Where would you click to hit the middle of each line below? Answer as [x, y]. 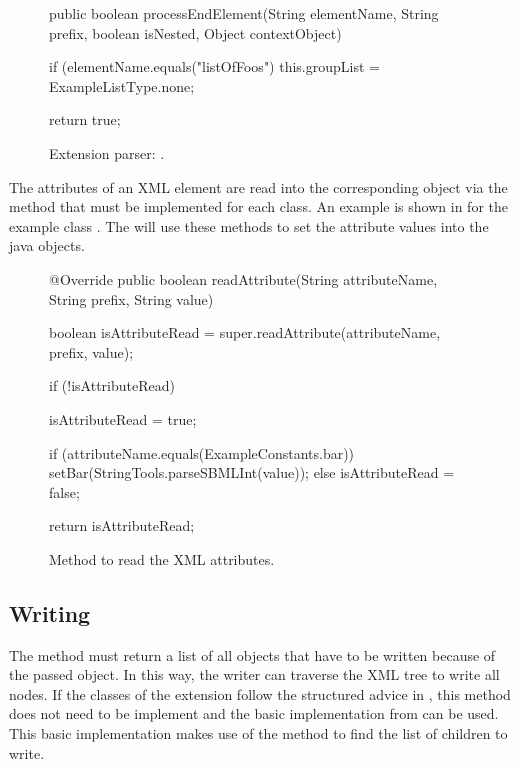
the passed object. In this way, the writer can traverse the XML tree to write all [254, 674]
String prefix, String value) [131, 298]
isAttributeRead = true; [123, 418]
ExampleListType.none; [122, 85]
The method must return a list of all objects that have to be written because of [252, 654]
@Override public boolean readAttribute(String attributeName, [243, 278]
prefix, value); [91, 351]
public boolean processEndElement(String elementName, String [244, 13]
